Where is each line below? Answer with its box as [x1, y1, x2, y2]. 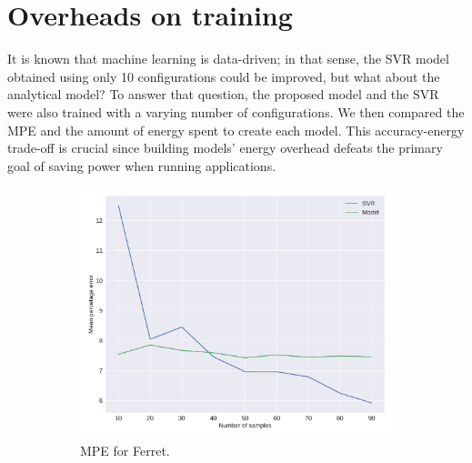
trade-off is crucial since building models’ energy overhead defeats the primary [7, 138, 443, 157]
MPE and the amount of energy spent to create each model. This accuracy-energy [7, 120, 465, 139]
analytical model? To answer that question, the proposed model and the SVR [7, 85, 439, 104]
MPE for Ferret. [80, 441, 170, 459]
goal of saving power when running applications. [7, 156, 276, 175]
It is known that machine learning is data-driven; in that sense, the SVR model [7, 49, 449, 68]
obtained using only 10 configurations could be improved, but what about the [7, 66, 440, 86]
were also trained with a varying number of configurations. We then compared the [7, 102, 465, 121]
